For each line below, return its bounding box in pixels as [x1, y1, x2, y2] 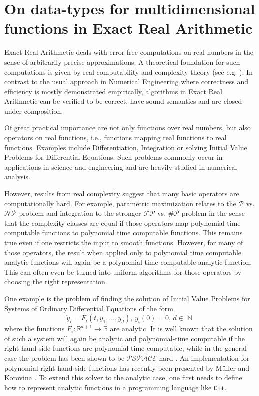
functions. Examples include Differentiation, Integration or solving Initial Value [4, 142, 247, 152]
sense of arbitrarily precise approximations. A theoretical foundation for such [4, 56, 240, 67]
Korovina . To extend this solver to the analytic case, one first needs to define [4, 372, 242, 383]
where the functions [4, 323, 65, 334]
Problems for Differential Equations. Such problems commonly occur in [4, 152, 223, 162]
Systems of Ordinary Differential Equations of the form [4, 303, 173, 313]
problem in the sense [181, 208, 245, 218]
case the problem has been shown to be [4, 352, 125, 363]
